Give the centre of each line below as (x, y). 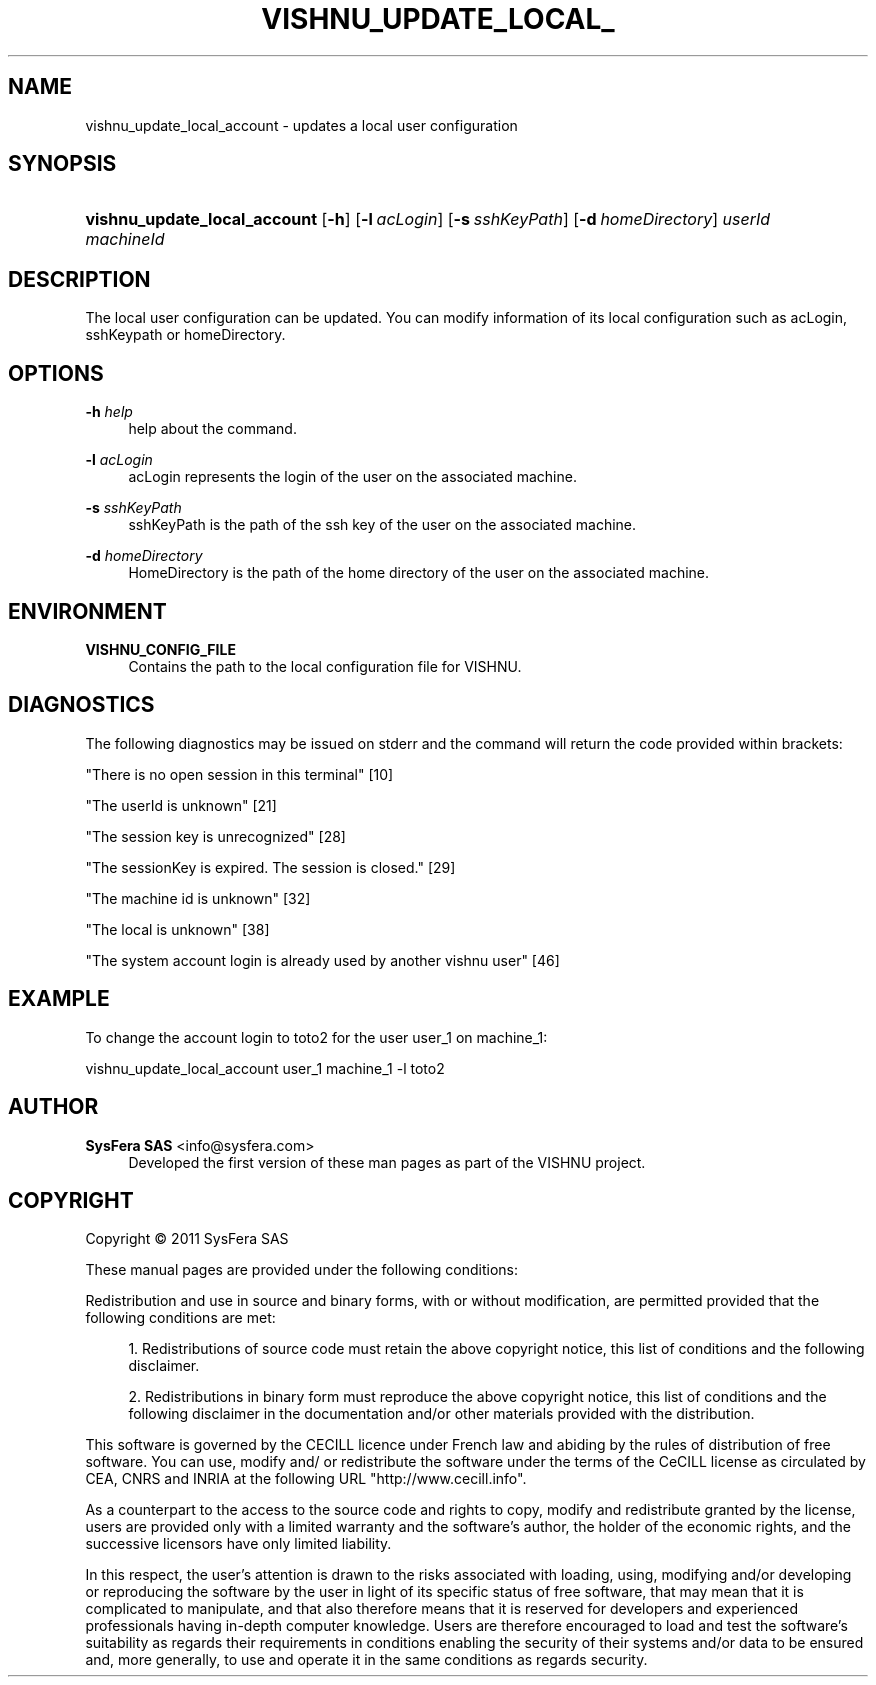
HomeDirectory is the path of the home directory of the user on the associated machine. (419, 573)
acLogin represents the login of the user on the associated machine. (352, 477)
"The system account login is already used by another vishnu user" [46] (322, 960)
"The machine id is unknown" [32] (198, 898)
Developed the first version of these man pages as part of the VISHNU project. (387, 1162)
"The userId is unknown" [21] (181, 805)
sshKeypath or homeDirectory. (185, 335)
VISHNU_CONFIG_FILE (160, 649)
